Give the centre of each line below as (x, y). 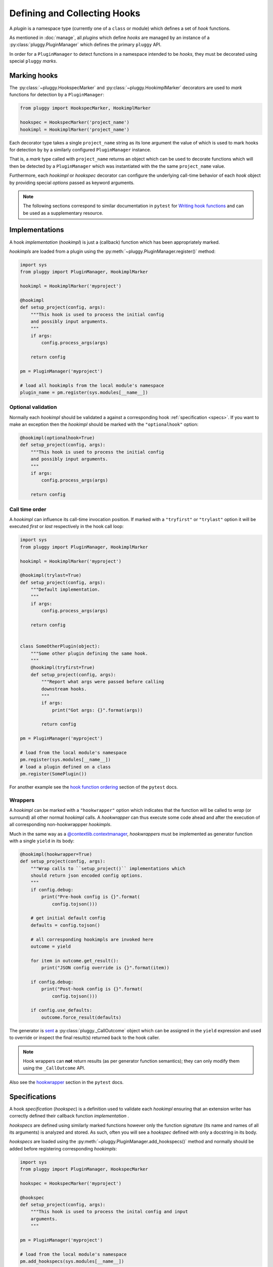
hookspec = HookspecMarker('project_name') (75, 122)
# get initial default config (68, 918)
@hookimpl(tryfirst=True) (63, 667)
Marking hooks (34, 75)
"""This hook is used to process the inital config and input (109, 1212)
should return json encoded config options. (87, 876)
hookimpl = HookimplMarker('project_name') (75, 129)
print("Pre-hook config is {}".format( (90, 897)
